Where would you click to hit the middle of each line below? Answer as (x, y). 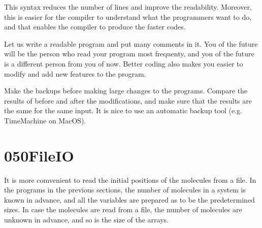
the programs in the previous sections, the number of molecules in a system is (125, 190)
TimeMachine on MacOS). (45, 120)
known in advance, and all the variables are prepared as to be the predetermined (129, 199)
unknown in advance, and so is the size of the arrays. (86, 220)
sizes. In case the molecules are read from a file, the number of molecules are (123, 209)
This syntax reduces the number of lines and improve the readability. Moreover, (128, 7)
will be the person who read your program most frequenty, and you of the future (129, 54)
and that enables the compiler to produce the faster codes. (95, 27)
